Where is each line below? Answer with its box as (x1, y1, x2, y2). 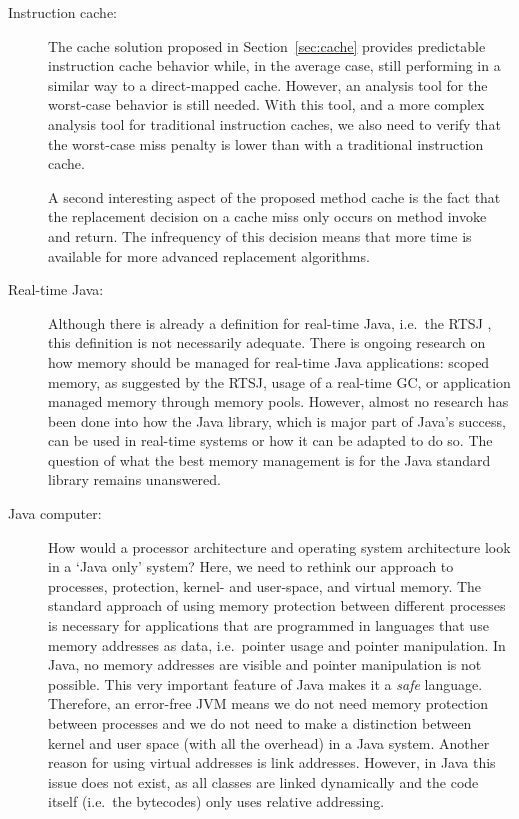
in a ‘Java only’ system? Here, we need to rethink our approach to (48, 556, 454, 577)
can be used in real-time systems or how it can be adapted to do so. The (48, 430, 493, 451)
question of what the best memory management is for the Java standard (48, 449, 491, 470)
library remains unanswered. (48, 469, 221, 490)
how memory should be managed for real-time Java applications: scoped (48, 351, 490, 372)
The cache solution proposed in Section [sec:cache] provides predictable (48, 35, 486, 56)
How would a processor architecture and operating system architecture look (48, 536, 511, 557)
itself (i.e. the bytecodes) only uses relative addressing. (48, 791, 385, 812)
